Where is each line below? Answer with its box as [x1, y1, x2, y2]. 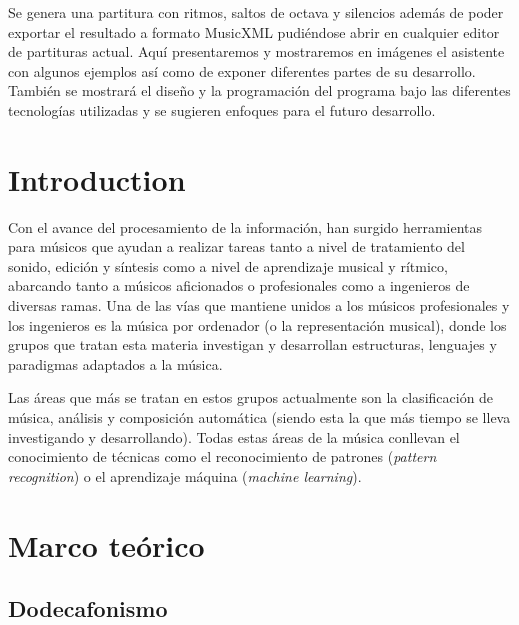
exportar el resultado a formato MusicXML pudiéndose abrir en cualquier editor [8, 21, 500, 42]
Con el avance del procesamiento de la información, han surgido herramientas [8, 216, 483, 237]
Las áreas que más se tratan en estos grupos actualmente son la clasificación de [8, 387, 494, 408]
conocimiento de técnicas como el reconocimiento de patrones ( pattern [8, 446, 437, 467]
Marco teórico [8, 524, 205, 565]
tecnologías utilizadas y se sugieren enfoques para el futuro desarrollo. [8, 99, 436, 120]
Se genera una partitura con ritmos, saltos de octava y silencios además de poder [8, 2, 504, 22]
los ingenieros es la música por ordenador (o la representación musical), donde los [8, 314, 507, 335]
